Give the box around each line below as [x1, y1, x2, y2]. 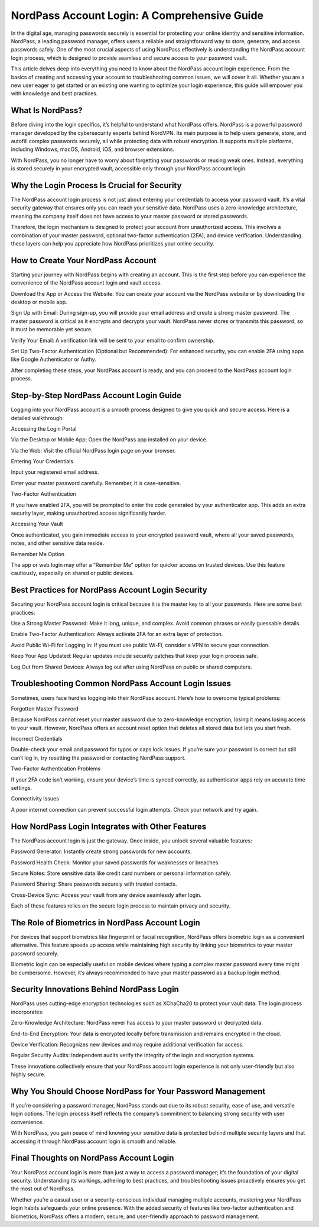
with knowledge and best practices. [11, 90, 98, 97]
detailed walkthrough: [11, 414, 64, 421]
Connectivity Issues [11, 795, 59, 802]
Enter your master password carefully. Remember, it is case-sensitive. [11, 479, 181, 486]
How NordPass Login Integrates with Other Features [11, 821, 207, 831]
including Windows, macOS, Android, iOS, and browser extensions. [11, 146, 174, 153]
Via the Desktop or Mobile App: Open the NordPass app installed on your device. [11, 436, 208, 443]
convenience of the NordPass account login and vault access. [11, 279, 162, 286]
